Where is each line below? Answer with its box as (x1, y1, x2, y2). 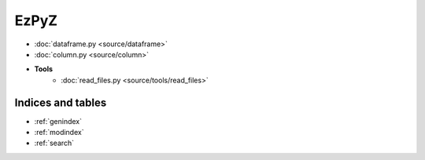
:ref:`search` (34, 138, 75, 148)
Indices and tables (14, 96, 107, 109)
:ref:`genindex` (34, 116, 83, 125)
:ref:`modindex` (34, 128, 84, 137)
